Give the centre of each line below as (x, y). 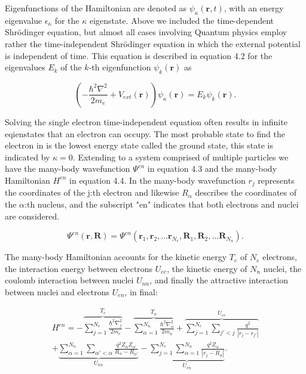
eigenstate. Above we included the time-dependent (182, 20)
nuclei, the (282, 268)
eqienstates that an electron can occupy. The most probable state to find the (145, 133)
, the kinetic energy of (207, 268)
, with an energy (254, 8)
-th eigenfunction (120, 67)
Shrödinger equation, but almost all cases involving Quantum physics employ (146, 32)
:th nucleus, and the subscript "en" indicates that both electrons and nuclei (162, 204)
